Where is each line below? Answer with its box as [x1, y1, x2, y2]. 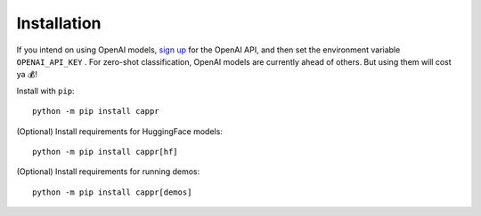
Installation [16, 13, 102, 33]
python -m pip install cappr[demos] [32, 187, 192, 197]
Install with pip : [16, 85, 75, 96]
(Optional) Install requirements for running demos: [16, 166, 200, 177]
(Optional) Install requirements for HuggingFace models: [16, 125, 223, 137]
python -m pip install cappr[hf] [32, 147, 178, 156]
